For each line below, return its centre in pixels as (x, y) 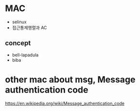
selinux (19, 22)
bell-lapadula (25, 55)
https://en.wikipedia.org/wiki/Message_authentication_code (65, 103)
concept (18, 43)
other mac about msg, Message (70, 79)
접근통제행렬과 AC (29, 28)
